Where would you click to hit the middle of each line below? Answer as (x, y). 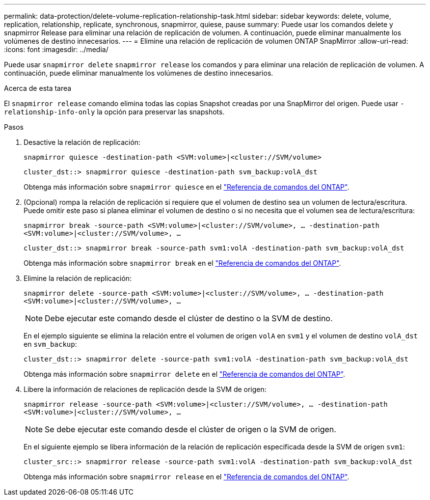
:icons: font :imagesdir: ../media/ (56, 49)
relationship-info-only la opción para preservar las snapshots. (114, 112)
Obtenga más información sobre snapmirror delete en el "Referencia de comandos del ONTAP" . (185, 374)
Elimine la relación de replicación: (78, 278)
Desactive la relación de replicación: (82, 142)
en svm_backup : (50, 344)
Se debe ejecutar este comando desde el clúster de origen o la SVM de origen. (190, 429)
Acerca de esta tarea (38, 88)
